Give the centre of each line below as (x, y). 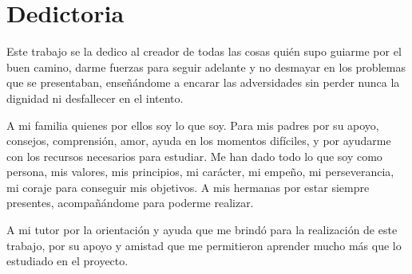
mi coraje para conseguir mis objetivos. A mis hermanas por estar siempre (188, 187)
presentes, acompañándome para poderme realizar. (130, 203)
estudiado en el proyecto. (67, 261)
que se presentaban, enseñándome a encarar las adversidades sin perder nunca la (203, 82)
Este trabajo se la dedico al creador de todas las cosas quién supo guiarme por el (204, 51)
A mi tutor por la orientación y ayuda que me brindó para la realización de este (202, 230)
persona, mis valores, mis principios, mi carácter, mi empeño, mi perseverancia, (200, 172)
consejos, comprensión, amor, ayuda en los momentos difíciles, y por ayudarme (199, 141)
